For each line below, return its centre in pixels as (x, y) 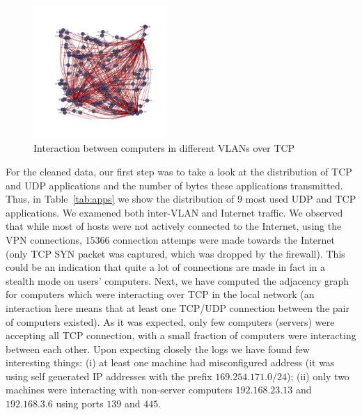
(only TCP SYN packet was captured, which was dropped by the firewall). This (175, 253)
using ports (80, 404)
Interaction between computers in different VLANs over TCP (164, 148)
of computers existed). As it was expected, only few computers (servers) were (170, 321)
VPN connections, (44, 239)
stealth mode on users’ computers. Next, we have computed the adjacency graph (178, 280)
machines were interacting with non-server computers (119, 390)
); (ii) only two (318, 376)
